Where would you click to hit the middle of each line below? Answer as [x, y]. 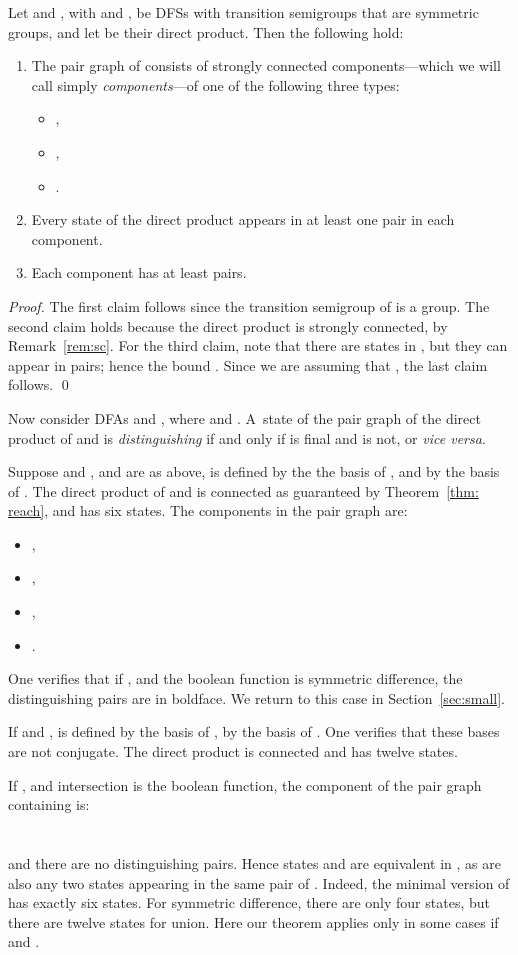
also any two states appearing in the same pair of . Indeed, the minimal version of [259, 882]
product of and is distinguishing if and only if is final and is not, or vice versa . [247, 437]
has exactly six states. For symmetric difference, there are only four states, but [249, 902]
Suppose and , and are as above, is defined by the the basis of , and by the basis [254, 471]
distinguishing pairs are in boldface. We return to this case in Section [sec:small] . [256, 697]
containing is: [49, 804]
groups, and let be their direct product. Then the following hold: [206, 31]
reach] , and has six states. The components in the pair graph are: [208, 510]
